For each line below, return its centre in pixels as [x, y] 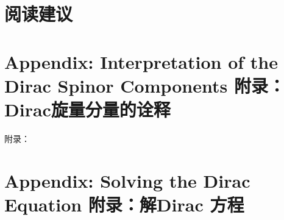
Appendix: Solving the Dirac [127, 180]
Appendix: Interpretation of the [141, 61]
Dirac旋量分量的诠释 [87, 109]
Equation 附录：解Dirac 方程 [124, 204]
